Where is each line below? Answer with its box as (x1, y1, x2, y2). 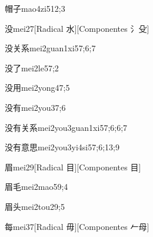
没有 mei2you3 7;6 (5, 101, 66, 113)
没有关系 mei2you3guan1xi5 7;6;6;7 (5, 121, 128, 133)
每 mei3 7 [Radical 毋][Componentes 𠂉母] (5, 220, 149, 232)
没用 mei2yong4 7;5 (5, 81, 70, 94)
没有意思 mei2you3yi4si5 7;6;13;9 (5, 141, 119, 153)
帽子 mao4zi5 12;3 (5, 2, 65, 14)
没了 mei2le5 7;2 (5, 61, 59, 74)
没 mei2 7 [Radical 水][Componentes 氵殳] (5, 22, 149, 34)
